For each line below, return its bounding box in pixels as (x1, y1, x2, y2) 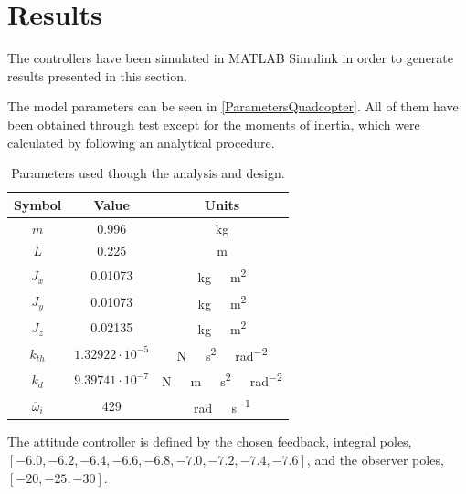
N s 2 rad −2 (176, 342, 268, 364)
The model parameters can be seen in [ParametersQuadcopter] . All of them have (7, 97, 459, 116)
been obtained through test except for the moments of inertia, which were (7, 114, 420, 133)
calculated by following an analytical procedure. (7, 132, 275, 152)
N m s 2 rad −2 (162, 369, 282, 390)
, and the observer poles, (306, 450, 444, 469)
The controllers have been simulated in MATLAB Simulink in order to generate (7, 48, 454, 68)
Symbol (14, 194, 62, 214)
